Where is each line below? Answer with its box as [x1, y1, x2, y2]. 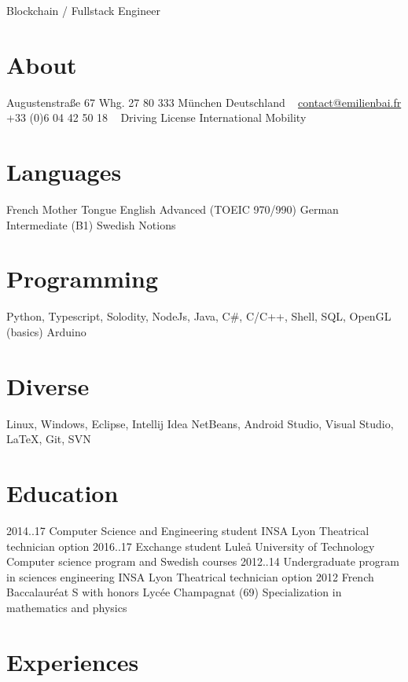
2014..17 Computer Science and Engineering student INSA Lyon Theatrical [6, 522, 369, 538]
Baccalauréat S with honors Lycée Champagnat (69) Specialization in [6, 584, 342, 600]
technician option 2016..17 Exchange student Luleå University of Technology [6, 537, 375, 554]
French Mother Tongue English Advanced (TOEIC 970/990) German [6, 201, 339, 218]
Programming [6, 262, 158, 295]
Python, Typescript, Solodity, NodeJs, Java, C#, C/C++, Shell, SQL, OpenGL [6, 308, 391, 324]
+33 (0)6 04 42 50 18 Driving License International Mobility [6, 109, 307, 126]
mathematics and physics [6, 599, 127, 615]
